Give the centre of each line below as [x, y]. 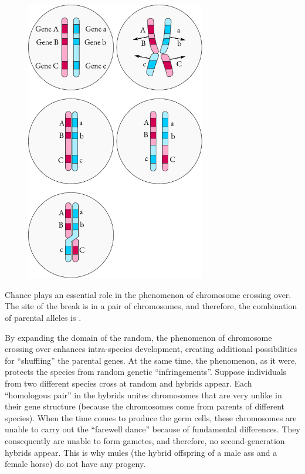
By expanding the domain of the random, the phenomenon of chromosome [138, 337]
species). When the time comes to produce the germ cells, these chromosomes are [151, 417]
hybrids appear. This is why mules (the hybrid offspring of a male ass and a [141, 452]
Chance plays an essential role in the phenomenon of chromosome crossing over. [148, 294]
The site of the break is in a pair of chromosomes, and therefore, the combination [151, 306]
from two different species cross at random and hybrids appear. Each [128, 383]
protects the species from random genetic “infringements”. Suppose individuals [146, 372]
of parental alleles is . [43, 318]
